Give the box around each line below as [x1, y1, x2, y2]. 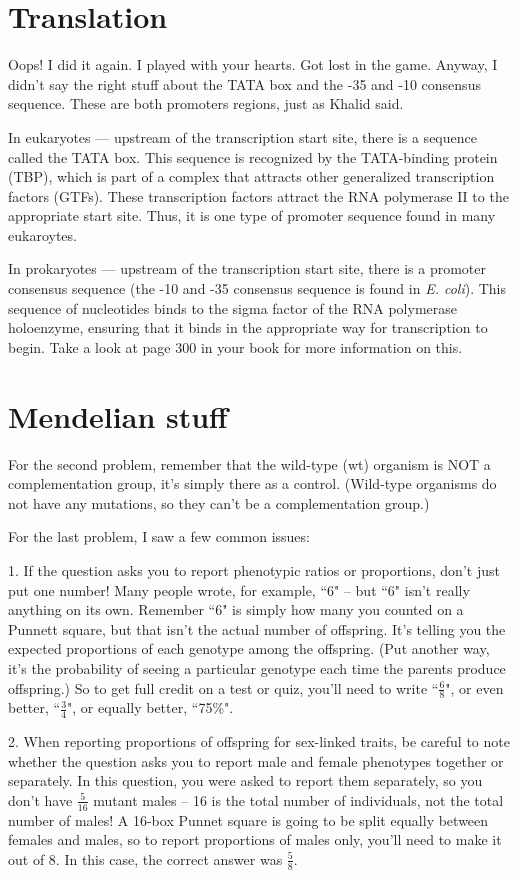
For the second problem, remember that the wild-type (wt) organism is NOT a [8, 453, 491, 474]
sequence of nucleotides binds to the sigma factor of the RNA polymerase [8, 297, 458, 318]
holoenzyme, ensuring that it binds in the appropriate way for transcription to [8, 317, 488, 338]
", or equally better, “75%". [67, 697, 234, 718]
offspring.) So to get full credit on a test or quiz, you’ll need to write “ [8, 677, 439, 698]
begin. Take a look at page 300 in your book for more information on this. [8, 336, 463, 357]
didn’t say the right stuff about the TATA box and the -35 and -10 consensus [8, 73, 481, 94]
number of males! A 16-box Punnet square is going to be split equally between [8, 809, 489, 830]
